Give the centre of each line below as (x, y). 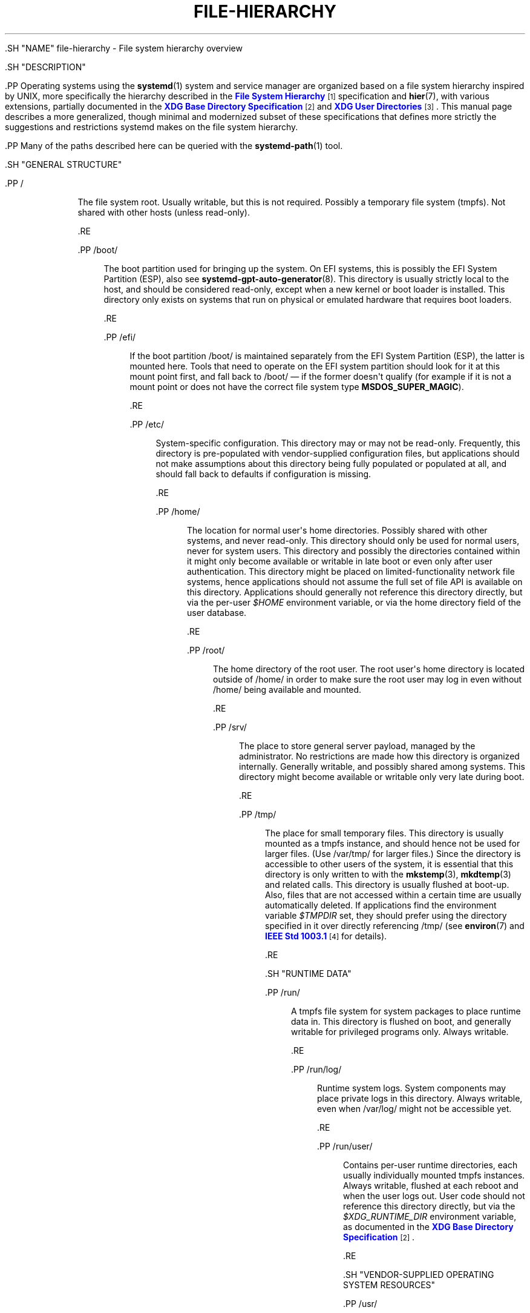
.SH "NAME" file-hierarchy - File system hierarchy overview (124, 48)
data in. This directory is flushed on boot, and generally (401, 1021)
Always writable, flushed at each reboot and (431, 1185)
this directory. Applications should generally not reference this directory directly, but (355, 592)
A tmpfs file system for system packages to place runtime (406, 1011)
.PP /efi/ (120, 337)
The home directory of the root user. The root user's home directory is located (369, 669)
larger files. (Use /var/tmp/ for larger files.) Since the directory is (393, 853)
